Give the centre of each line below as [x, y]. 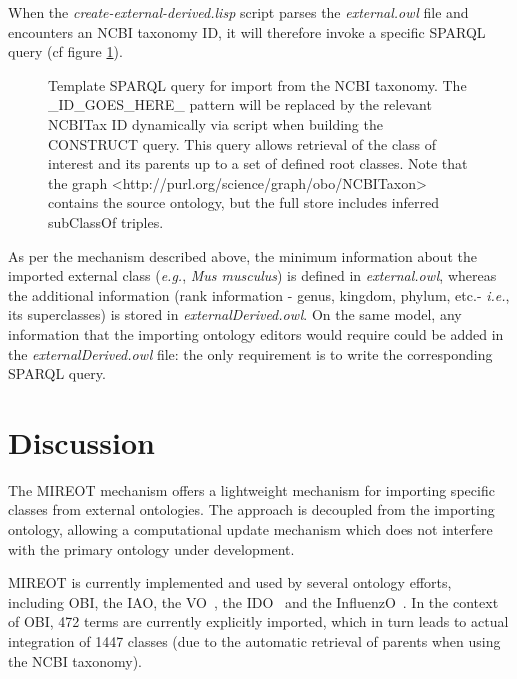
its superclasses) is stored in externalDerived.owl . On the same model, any [235, 314]
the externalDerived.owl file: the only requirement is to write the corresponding [250, 353]
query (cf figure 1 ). [65, 51]
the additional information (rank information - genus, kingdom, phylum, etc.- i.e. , [259, 294]
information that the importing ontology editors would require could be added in [256, 333]
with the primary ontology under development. [151, 548]
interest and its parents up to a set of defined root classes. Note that [258, 163]
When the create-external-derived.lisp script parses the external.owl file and [238, 12]
